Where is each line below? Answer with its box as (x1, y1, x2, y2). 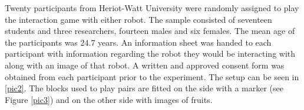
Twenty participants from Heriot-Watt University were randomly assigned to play (5, 2, 299, 13)
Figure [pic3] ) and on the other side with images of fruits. (5, 93, 213, 105)
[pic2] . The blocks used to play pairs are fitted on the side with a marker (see (5, 82, 284, 94)
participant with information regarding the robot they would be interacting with (5, 47, 296, 60)
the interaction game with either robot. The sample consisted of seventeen (5, 13, 272, 25)
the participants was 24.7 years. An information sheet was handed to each (5, 36, 272, 48)
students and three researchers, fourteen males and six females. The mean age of (5, 25, 295, 37)
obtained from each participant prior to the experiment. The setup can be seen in (5, 70, 299, 82)
